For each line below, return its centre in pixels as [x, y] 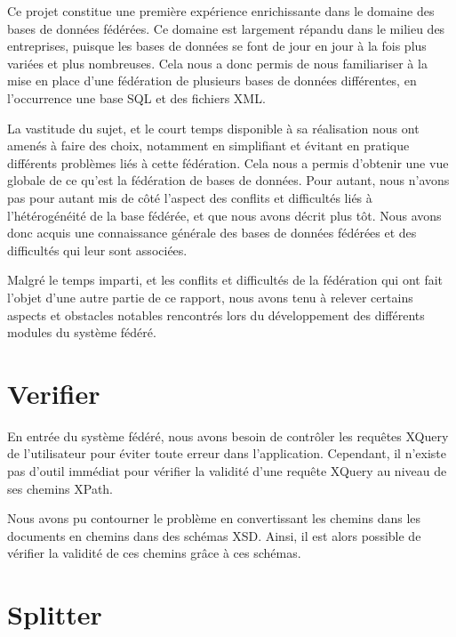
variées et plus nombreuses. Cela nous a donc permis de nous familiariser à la [217, 63]
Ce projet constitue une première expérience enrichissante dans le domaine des [221, 11]
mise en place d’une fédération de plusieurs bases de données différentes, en [212, 81]
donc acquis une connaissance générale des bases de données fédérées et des [212, 233]
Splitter [55, 614]
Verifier [54, 393]
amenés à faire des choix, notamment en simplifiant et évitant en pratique [208, 145]
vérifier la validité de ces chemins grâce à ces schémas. [154, 553]
